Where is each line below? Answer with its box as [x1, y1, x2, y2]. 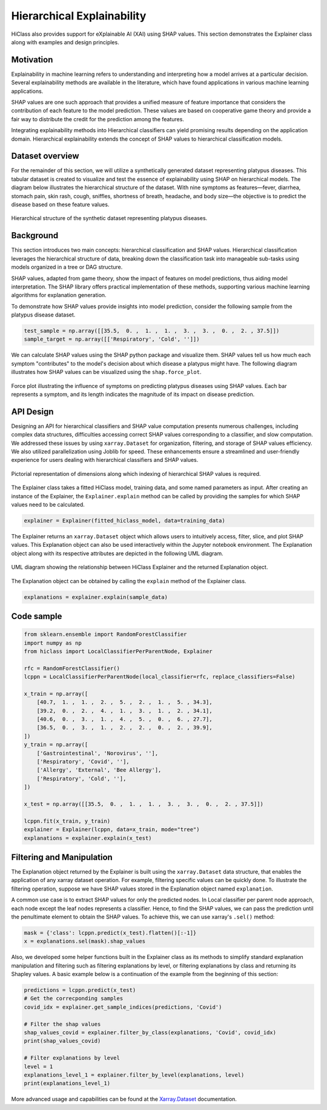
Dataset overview [11, 151, 79, 161]
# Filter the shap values [24, 1020, 101, 1028]
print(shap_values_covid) [24, 1037, 101, 1045]
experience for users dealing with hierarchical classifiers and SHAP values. [11, 456, 199, 464]
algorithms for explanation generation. [11, 292, 107, 299]
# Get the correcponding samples [24, 995, 124, 1002]
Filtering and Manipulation [11, 852, 113, 862]
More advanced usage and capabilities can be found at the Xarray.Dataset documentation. [11, 1095, 237, 1103]
